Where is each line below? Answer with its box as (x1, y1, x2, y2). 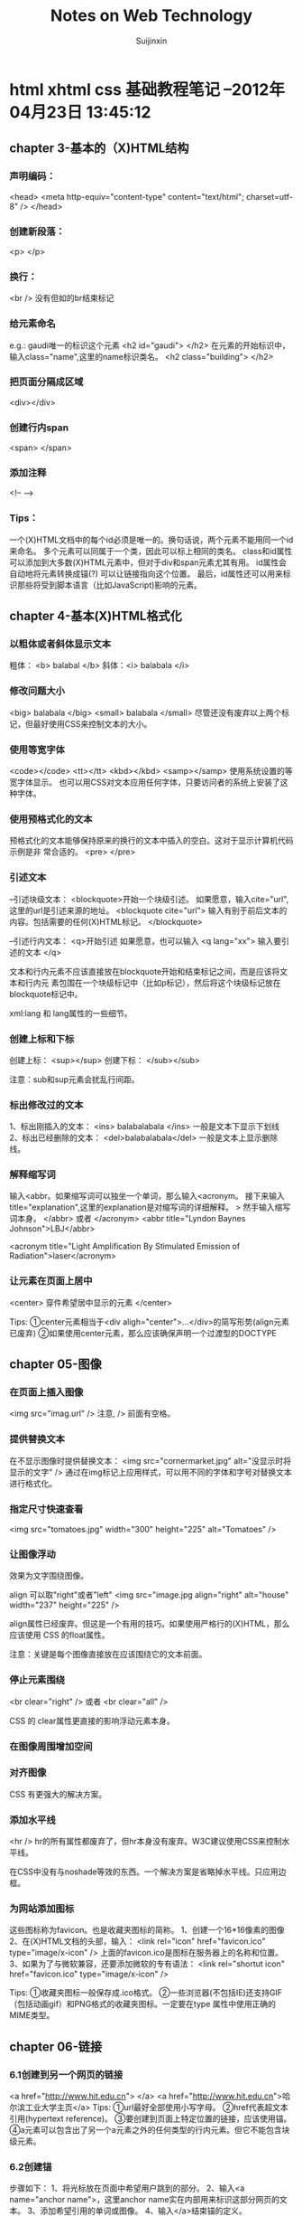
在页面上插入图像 (9, 1386, 84, 1399)
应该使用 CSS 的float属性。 (9, 1629, 110, 1641)
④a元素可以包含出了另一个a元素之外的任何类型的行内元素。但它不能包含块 (9, 2125, 290, 2136)
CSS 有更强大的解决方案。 (9, 1788, 107, 1799)
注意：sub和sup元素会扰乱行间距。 (9, 1073, 140, 1085)
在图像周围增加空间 (9, 1740, 93, 1752)
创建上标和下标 (9, 1033, 75, 1045)
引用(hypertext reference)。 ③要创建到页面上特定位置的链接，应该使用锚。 (9, 2113, 292, 2125)
